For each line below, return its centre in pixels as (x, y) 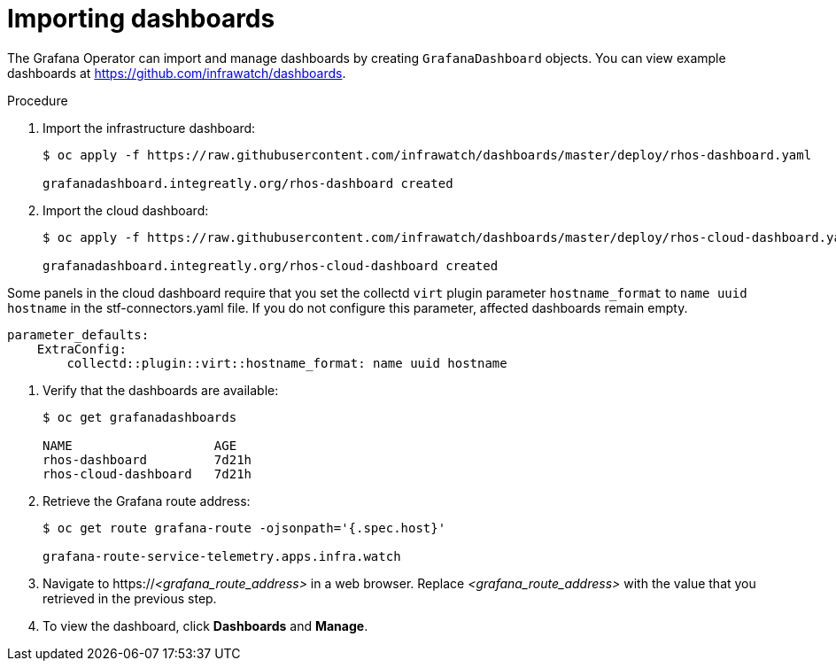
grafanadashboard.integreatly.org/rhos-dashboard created (248, 183)
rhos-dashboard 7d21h (147, 459)
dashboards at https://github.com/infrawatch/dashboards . (177, 73)
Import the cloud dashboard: (126, 210)
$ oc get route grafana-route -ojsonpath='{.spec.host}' (244, 528)
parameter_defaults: (78, 334)
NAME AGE (140, 445)
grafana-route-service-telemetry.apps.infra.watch (222, 556)
